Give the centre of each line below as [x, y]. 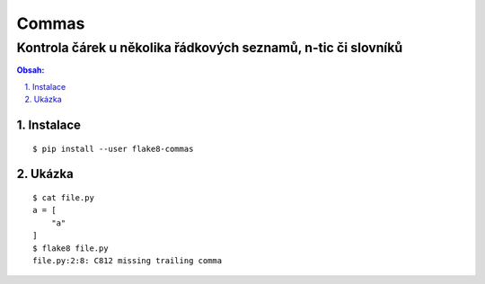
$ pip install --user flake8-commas [113, 149]
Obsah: [31, 70]
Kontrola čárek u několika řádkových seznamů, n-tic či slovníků [210, 48]
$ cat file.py [63, 197]
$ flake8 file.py [71, 248]
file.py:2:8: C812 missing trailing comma [128, 260]
